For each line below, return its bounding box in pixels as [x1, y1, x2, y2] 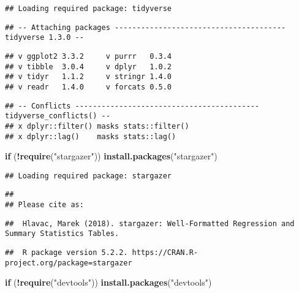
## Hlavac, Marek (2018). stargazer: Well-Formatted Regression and [5, 219, 295, 228]
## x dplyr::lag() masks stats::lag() [5, 132, 176, 141]
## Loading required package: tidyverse [5, 4, 172, 13]
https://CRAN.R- [132, 248, 198, 257]
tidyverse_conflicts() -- [5, 112, 110, 121]
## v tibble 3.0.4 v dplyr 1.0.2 [5, 62, 172, 71]
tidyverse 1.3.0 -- [5, 33, 84, 42]
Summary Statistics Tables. [5, 229, 119, 238]
